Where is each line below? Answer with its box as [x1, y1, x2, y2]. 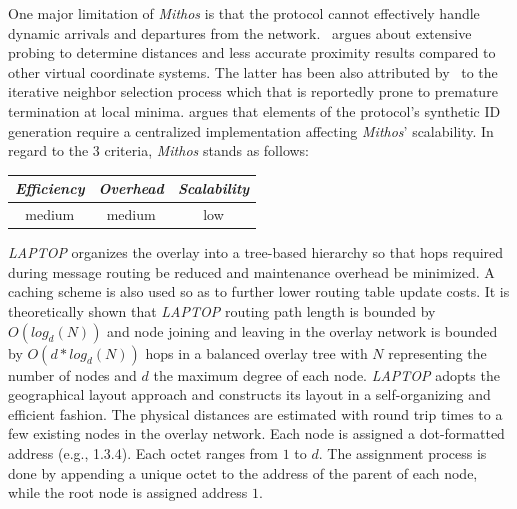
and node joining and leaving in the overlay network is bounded [107, 320, 498, 341]
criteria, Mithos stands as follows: [104, 140, 310, 161]
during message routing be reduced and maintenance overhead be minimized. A [8, 261, 495, 282]
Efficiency [15, 178, 85, 199]
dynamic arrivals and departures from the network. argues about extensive [8, 22, 472, 43]
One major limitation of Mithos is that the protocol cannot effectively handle [8, 3, 480, 23]
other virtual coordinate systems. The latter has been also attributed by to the [8, 61, 498, 82]
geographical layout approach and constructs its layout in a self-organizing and [8, 384, 491, 405]
